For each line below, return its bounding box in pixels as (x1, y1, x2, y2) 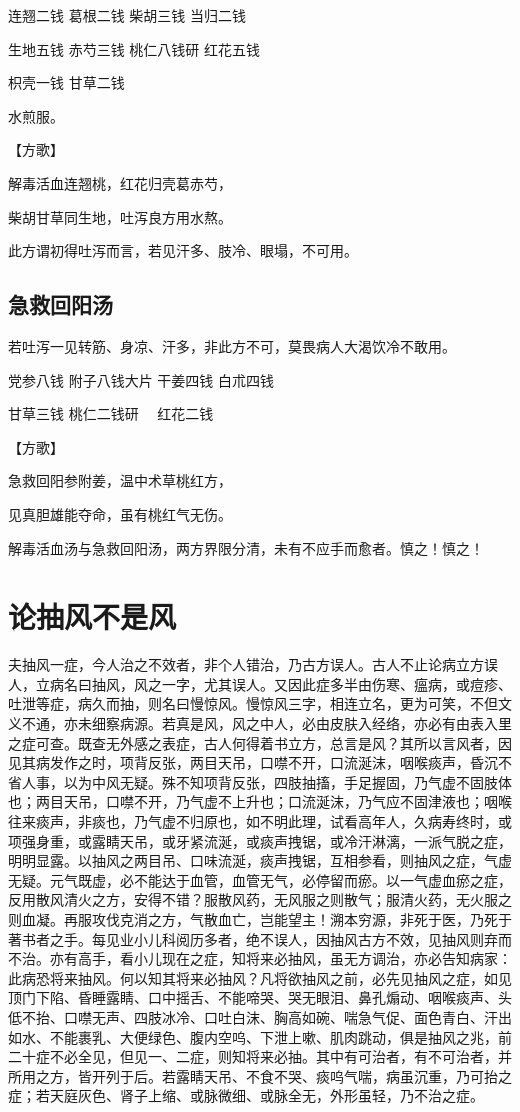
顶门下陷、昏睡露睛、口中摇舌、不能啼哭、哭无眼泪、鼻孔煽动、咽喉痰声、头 (8, 987, 512, 1008)
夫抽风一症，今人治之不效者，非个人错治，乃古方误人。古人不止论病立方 (8, 654, 484, 675)
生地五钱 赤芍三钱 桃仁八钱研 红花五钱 (8, 38, 260, 59)
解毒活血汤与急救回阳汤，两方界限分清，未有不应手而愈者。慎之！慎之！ (8, 537, 484, 558)
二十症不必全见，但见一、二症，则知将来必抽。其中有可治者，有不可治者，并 (8, 1046, 512, 1067)
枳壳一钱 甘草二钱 (8, 72, 125, 93)
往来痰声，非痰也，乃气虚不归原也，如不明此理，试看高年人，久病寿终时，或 (8, 810, 512, 831)
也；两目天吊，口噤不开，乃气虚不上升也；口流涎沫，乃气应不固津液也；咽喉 (8, 791, 512, 812)
